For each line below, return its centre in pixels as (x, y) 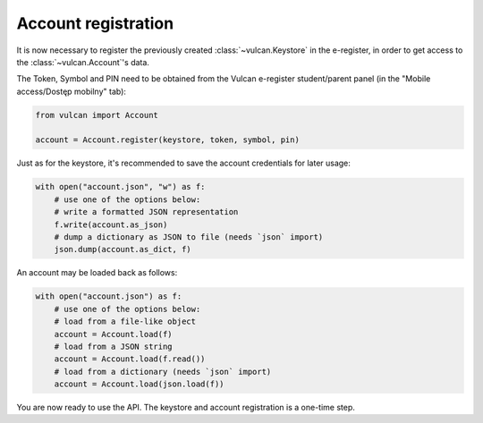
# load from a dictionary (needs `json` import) (163, 372)
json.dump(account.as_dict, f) (123, 250)
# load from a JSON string (114, 346)
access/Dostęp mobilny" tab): (72, 91)
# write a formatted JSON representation (146, 212)
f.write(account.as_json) (111, 224)
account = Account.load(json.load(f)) (139, 384)
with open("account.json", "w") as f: (120, 187)
